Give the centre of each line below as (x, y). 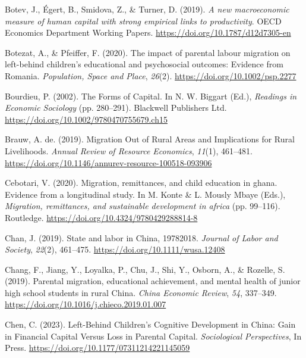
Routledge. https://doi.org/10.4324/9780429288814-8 (101, 217)
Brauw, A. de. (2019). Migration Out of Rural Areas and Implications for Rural (150, 139)
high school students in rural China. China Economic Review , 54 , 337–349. (141, 292)
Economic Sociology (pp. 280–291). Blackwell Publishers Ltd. (116, 108)
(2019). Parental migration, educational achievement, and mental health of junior (153, 281)
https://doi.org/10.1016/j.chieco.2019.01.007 (86, 304)
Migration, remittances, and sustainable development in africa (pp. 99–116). (143, 206)
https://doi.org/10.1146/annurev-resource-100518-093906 (108, 162)
